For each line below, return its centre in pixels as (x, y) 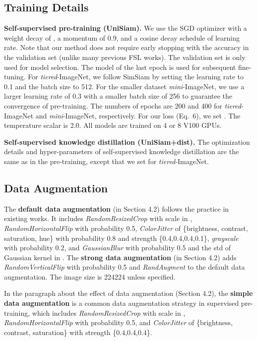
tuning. (15, 77)
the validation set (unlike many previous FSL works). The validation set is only (125, 57)
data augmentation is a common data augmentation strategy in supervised (122, 303)
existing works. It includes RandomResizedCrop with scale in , (98, 218)
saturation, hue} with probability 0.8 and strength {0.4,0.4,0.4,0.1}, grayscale (121, 238)
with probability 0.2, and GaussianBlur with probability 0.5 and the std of (118, 248)
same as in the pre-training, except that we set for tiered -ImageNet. (106, 161)
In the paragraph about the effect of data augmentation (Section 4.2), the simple (128, 293)
